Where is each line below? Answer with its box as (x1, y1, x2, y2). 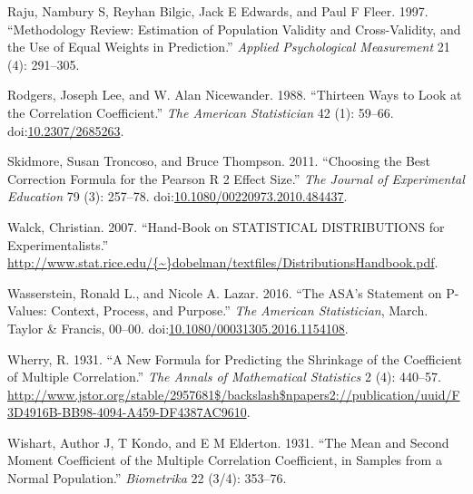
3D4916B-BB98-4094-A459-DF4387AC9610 (7, 402, 247, 421)
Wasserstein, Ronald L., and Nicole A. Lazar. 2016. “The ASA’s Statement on (7, 283, 442, 302)
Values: (7, 301, 47, 320)
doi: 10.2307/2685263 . (7, 121, 124, 140)
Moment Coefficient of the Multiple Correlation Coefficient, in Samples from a (7, 450, 442, 470)
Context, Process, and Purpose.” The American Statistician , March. (51, 301, 429, 320)
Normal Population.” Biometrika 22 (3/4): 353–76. (7, 469, 287, 488)
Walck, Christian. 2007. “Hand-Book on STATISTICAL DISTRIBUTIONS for (7, 217, 445, 236)
